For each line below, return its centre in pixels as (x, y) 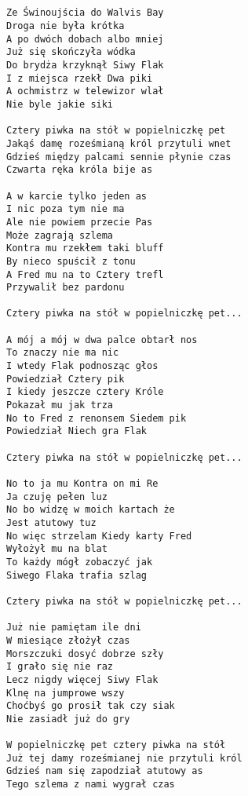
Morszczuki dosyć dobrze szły (85, 654)
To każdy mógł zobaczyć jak (80, 562)
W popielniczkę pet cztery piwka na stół (116, 745)
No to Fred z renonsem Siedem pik (97, 418)
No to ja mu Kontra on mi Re (82, 484)
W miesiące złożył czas (68, 640)
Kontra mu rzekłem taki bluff (85, 248)
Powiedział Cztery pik (66, 379)
